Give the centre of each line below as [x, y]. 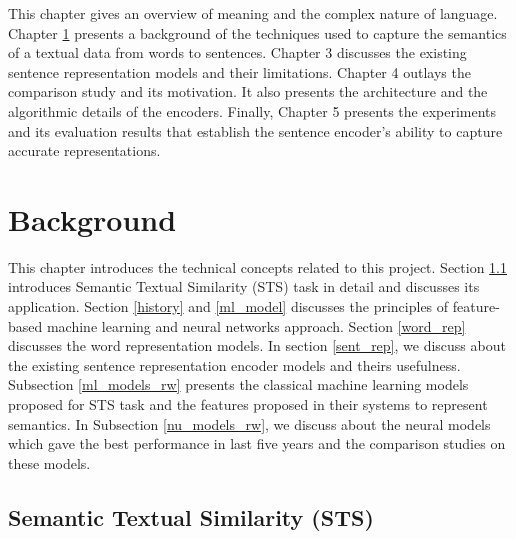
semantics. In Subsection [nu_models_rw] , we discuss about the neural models [249, 423]
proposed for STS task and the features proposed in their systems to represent [248, 404]
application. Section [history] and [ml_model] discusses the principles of [228, 306]
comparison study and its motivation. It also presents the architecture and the [248, 91]
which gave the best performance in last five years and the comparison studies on [257, 443]
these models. [49, 462]
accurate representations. [84, 150]
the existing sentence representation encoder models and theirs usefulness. [234, 364]
